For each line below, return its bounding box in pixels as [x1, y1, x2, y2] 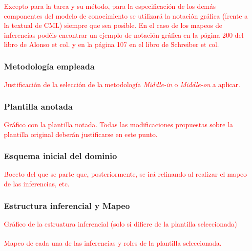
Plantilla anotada [4, 100, 73, 112]
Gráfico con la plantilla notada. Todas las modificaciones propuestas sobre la [4, 119, 233, 129]
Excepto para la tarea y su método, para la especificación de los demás [4, 1, 216, 11]
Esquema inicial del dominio [4, 150, 117, 162]
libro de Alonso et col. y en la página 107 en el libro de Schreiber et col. [4, 39, 219, 49]
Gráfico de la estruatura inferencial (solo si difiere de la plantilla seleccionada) [4, 218, 237, 228]
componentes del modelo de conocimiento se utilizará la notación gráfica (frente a [4, 10, 248, 21]
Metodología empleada [4, 60, 95, 72]
